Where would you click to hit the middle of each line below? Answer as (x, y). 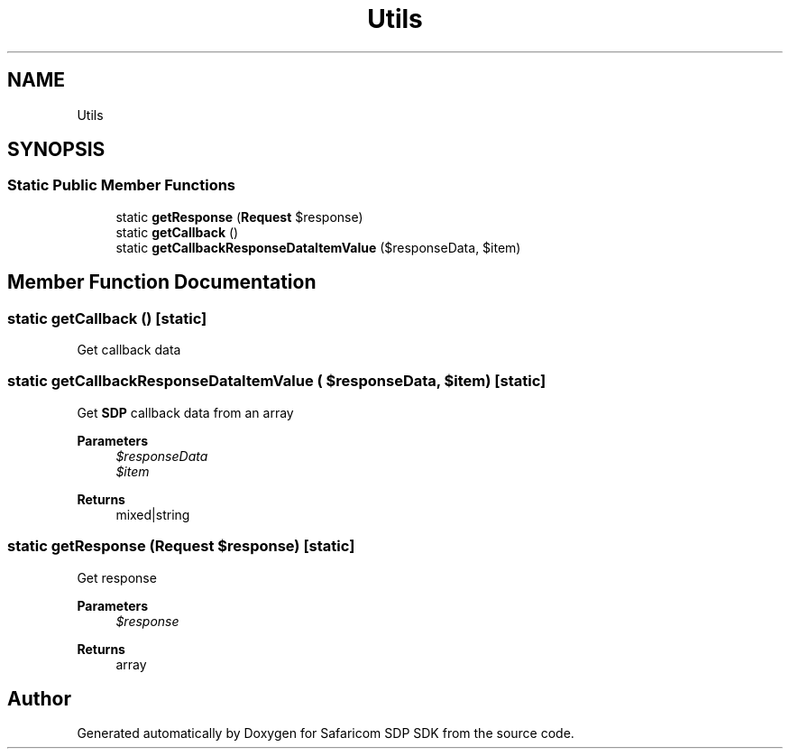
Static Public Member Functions (122, 185)
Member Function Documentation (162, 282)
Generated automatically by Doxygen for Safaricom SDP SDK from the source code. (326, 733)
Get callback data (129, 350)
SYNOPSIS (56, 150)
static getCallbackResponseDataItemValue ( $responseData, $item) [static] (277, 381)
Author (39, 698)
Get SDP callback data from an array (185, 412)
